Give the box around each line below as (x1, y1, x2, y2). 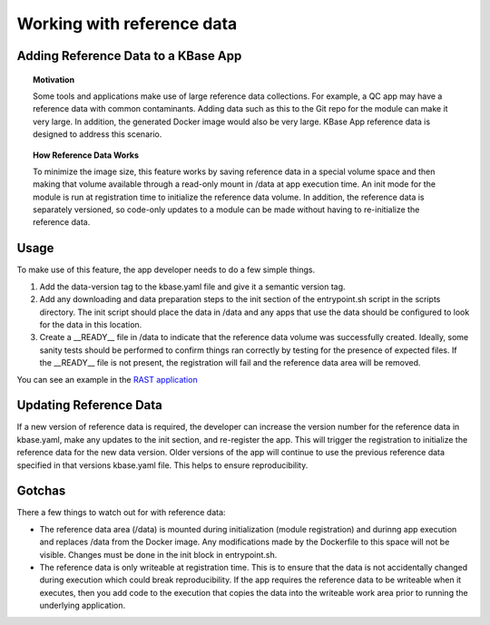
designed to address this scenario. (33, 129, 162, 140)
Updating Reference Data (16, 397, 162, 413)
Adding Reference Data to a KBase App (16, 48, 242, 63)
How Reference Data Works (33, 150, 140, 161)
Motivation (33, 73, 75, 85)
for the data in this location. (39, 318, 142, 330)
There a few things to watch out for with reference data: (16, 507, 226, 518)
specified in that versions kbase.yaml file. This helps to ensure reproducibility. (16, 459, 309, 471)
